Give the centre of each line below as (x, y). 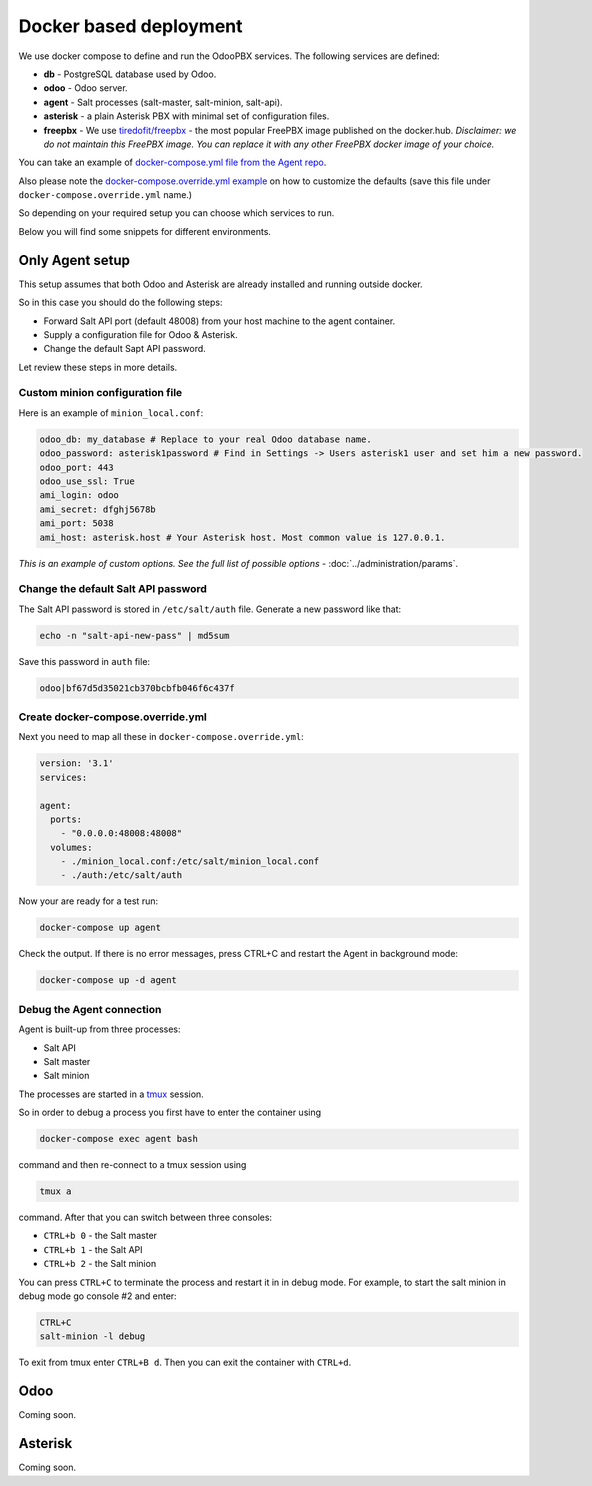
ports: (66, 819)
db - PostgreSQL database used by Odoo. (130, 74)
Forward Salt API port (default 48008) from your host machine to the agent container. (219, 321)
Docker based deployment (131, 26)
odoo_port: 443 (76, 467)
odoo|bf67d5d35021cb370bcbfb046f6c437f (137, 688)
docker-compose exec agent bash (119, 1139)
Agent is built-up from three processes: (99, 1029)
